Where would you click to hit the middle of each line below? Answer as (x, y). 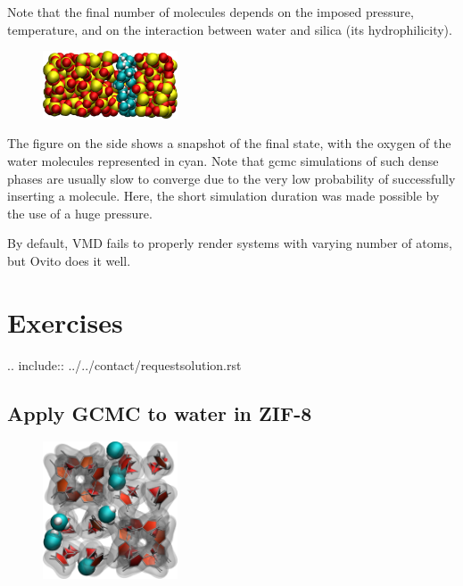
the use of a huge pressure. (80, 213)
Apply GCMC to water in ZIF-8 (160, 413)
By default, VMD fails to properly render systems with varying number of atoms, (230, 243)
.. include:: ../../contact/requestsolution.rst (124, 364)
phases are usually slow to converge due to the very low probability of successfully (231, 178)
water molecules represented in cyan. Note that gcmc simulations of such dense (223, 160)
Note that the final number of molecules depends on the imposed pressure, (211, 12)
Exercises (65, 322)
